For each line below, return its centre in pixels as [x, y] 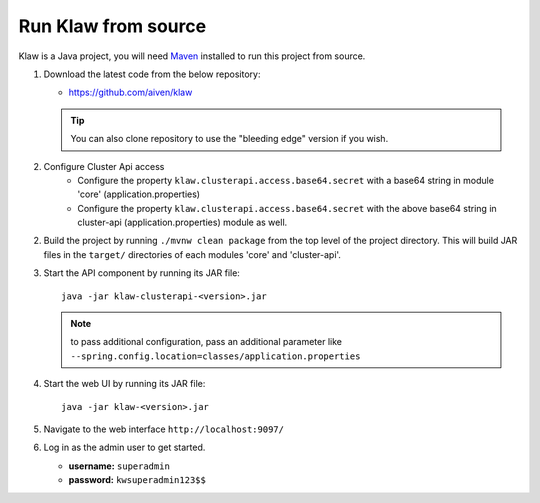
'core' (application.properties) [138, 194]
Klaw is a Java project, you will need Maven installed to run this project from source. [192, 56]
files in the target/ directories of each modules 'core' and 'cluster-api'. [192, 254]
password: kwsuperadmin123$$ [137, 480]
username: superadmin [119, 466]
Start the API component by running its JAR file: [141, 273]
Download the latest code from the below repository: [152, 74]
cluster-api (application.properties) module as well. [182, 222]
